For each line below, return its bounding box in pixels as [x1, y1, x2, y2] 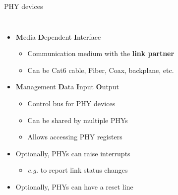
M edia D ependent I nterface [15, 31, 101, 42]
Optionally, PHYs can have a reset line [15, 181, 133, 192]
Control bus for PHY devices [27, 98, 116, 108]
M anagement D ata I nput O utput [15, 81, 119, 92]
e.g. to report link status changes [27, 165, 128, 175]
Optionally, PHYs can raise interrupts [15, 148, 130, 158]
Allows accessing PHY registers [27, 131, 122, 142]
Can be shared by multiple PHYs [27, 115, 128, 125]
